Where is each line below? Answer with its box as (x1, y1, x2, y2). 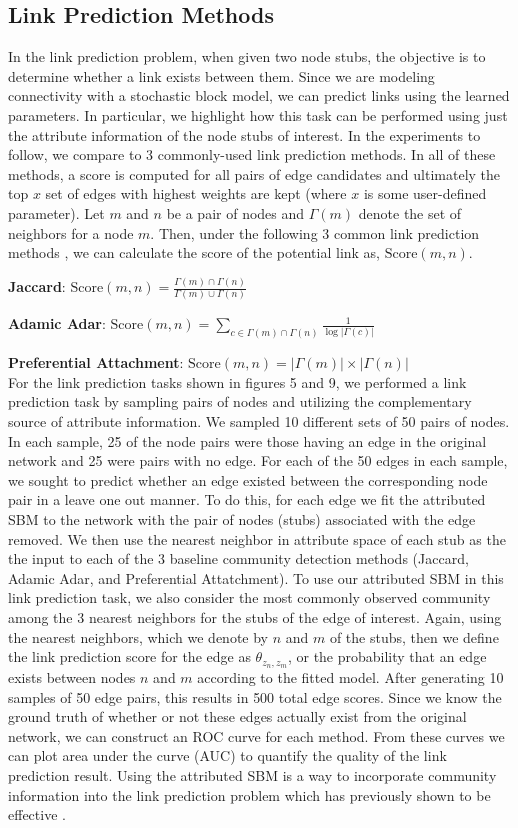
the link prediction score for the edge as (8, 646, 251, 667)
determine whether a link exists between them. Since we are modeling (8, 65, 435, 86)
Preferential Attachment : (8, 352, 184, 373)
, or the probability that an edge (287, 646, 487, 667)
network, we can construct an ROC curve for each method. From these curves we (8, 725, 505, 746)
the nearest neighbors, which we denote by (8, 626, 268, 647)
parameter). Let (8, 202, 105, 223)
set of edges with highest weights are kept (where (45, 183, 347, 204)
